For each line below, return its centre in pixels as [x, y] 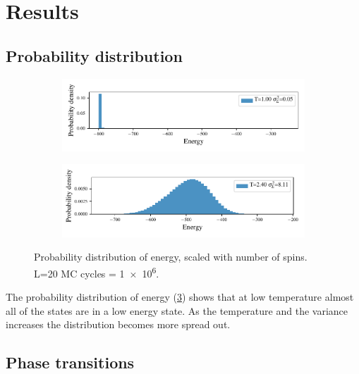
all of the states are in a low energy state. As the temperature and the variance [177, 310]
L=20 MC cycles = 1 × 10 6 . [97, 272]
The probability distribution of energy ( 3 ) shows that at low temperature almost [180, 297]
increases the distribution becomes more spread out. [118, 324]
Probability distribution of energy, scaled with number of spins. [171, 257]
